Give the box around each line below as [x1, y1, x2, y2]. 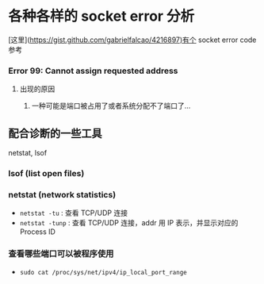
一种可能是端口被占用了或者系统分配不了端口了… [31, 101, 191, 111]
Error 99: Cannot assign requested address [8, 65, 178, 76]
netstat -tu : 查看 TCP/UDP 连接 [19, 208, 128, 218]
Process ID [19, 227, 55, 236]
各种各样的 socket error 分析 [8, 7, 195, 25]
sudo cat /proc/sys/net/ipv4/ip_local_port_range [19, 268, 188, 276]
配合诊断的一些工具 [8, 126, 102, 140]
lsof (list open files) [8, 167, 85, 178]
